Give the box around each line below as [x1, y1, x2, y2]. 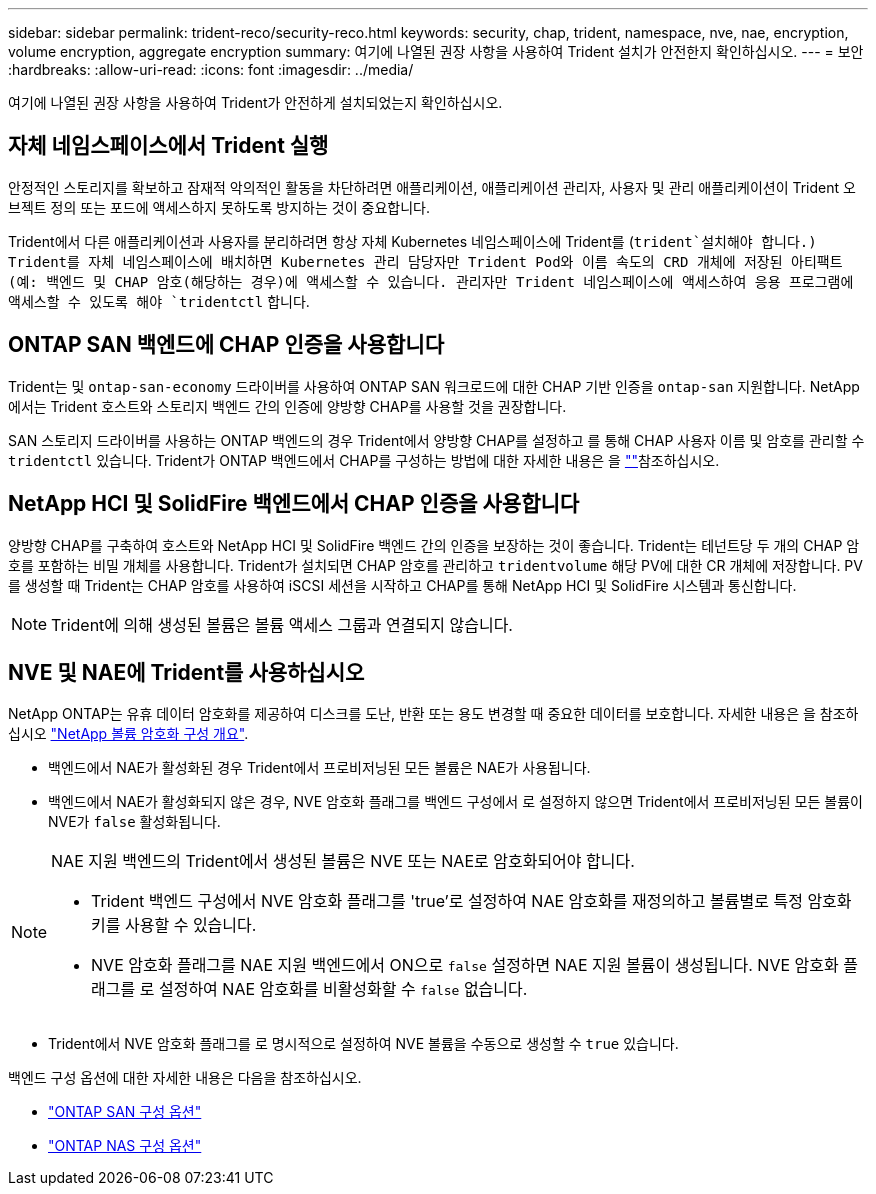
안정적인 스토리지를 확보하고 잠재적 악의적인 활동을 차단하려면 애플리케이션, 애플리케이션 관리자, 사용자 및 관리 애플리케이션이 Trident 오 [8, 178, 856, 196]
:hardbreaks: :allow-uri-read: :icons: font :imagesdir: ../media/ [8, 61, 414, 78]
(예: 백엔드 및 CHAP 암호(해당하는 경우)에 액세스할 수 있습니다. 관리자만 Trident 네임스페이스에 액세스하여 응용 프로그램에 [8, 273, 854, 290]
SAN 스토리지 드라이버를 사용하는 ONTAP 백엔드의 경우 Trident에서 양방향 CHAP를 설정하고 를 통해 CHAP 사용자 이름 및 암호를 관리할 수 [8, 431, 865, 449]
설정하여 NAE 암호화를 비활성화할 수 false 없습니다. [158, 979, 528, 1000]
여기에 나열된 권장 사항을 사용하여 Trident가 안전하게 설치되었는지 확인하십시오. [8, 94, 503, 111]
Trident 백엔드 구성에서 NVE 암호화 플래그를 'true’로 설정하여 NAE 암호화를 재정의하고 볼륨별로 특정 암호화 [91, 891, 852, 912]
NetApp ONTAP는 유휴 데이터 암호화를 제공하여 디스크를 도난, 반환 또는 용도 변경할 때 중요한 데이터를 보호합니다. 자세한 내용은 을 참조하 [8, 705, 859, 723]
